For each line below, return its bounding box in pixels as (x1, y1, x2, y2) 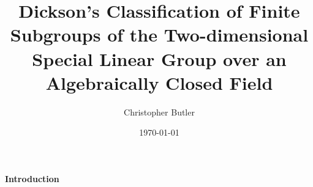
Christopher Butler (124, 105, 195, 118)
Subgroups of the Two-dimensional (10, 22, 309, 47)
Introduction (5, 172, 59, 185)
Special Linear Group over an (32, 46, 287, 71)
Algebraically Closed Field (45, 70, 273, 95)
